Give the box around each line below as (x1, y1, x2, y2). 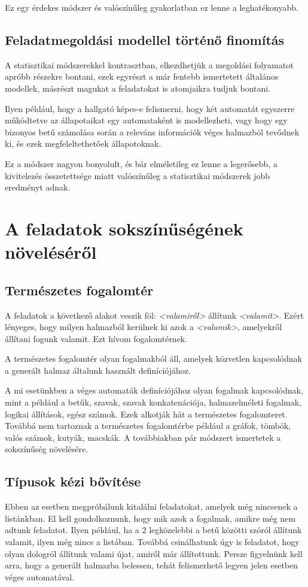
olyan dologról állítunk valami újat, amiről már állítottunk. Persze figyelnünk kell (5, 547, 303, 559)
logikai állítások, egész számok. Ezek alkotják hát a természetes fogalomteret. (5, 407, 288, 420)
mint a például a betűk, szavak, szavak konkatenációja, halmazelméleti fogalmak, (5, 396, 301, 409)
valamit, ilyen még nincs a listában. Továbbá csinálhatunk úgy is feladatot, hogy (5, 535, 300, 548)
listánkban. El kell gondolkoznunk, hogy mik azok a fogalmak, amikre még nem (5, 512, 296, 524)
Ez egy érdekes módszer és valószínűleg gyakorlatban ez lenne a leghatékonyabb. (5, 1, 298, 13)
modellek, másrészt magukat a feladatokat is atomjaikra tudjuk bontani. (5, 81, 271, 94)
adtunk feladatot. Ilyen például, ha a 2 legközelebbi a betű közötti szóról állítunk (5, 524, 302, 536)
